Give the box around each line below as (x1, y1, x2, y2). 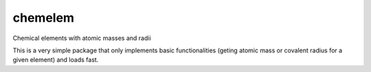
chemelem (12, 10, 75, 25)
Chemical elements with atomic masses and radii (12, 34, 151, 42)
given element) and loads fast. (12, 56, 99, 64)
